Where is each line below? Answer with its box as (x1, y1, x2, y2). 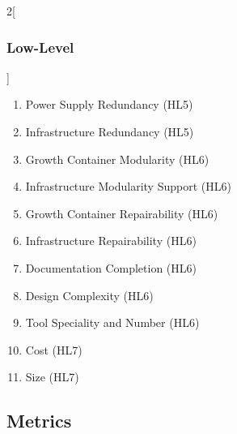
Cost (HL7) (25, 341, 83, 358)
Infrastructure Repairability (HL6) (25, 232, 197, 249)
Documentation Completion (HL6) (25, 259, 197, 276)
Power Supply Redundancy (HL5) (25, 96, 193, 113)
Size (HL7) (25, 368, 79, 385)
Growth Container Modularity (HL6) (25, 150, 209, 167)
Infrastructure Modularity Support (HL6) (25, 178, 231, 195)
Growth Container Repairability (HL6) (25, 204, 218, 221)
